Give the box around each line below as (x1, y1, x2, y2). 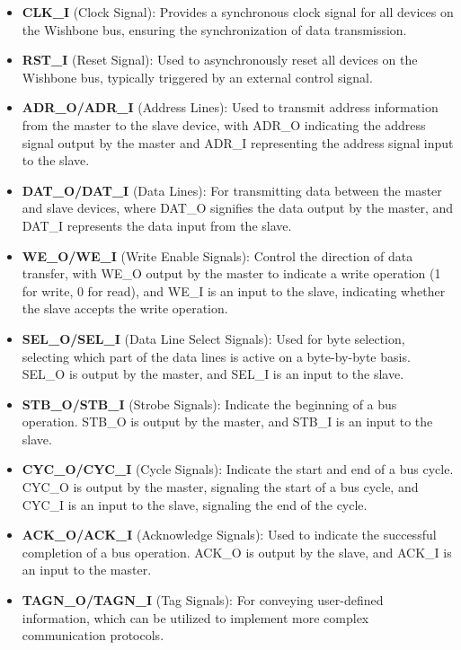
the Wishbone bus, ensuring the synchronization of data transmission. (22, 20, 407, 39)
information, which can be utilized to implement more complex (22, 608, 369, 627)
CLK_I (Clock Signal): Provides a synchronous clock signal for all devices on (22, 3, 454, 21)
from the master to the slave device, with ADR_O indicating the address (22, 115, 426, 134)
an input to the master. (22, 560, 152, 579)
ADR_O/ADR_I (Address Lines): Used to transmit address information (22, 98, 439, 117)
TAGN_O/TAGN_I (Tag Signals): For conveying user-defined (22, 591, 384, 610)
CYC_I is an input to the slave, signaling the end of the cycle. (22, 495, 368, 514)
